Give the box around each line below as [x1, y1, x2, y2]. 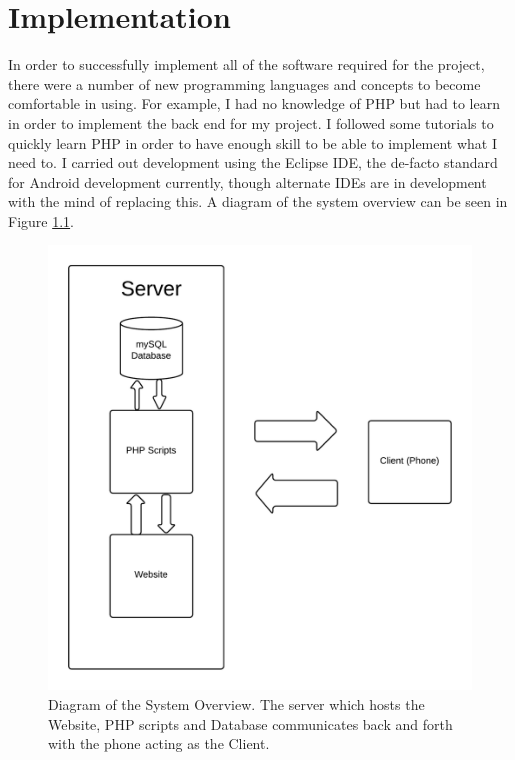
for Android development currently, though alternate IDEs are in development [8, 171, 487, 192]
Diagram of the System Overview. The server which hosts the [48, 693, 425, 714]
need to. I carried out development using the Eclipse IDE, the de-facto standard [8, 152, 498, 173]
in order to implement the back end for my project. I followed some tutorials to [8, 112, 494, 133]
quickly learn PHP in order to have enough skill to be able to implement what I [8, 132, 498, 153]
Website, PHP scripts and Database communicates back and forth [48, 713, 453, 734]
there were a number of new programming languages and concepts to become [8, 73, 481, 94]
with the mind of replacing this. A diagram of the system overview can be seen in [8, 191, 508, 212]
